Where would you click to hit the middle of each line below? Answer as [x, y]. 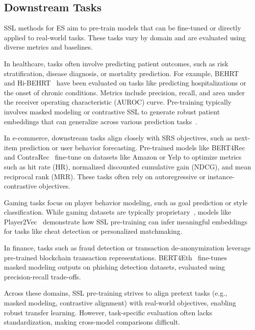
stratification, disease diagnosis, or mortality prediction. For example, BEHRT [121, 73]
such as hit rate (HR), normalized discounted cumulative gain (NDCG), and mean [128, 166]
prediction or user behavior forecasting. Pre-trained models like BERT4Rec [132, 147]
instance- [221, 176]
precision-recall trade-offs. [42, 276]
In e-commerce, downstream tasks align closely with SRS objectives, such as [118, 138]
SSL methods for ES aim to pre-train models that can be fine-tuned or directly [123, 28]
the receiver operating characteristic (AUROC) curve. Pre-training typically [118, 102]
